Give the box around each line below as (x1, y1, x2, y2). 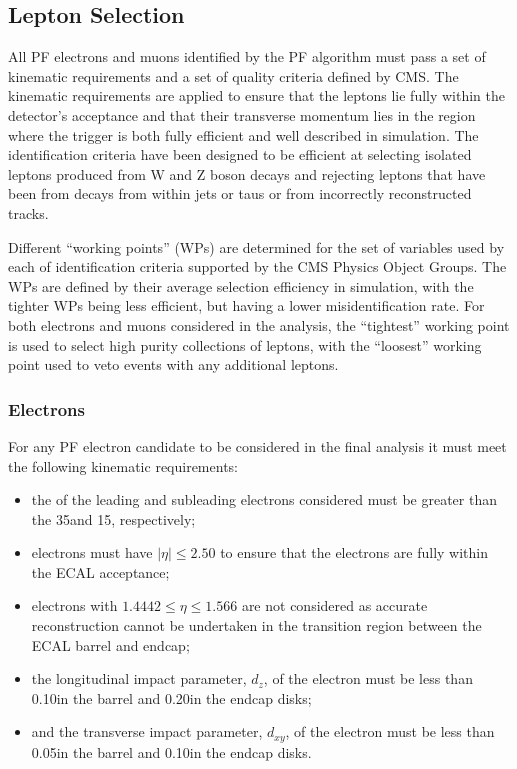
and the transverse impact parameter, (31, 721, 263, 742)
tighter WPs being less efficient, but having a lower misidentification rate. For (8, 295, 485, 316)
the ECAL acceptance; (31, 561, 170, 582)
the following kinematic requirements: (8, 455, 238, 476)
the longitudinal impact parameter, (31, 668, 247, 689)
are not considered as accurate (241, 595, 428, 616)
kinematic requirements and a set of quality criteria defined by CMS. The (8, 65, 459, 86)
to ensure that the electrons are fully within (220, 542, 488, 563)
